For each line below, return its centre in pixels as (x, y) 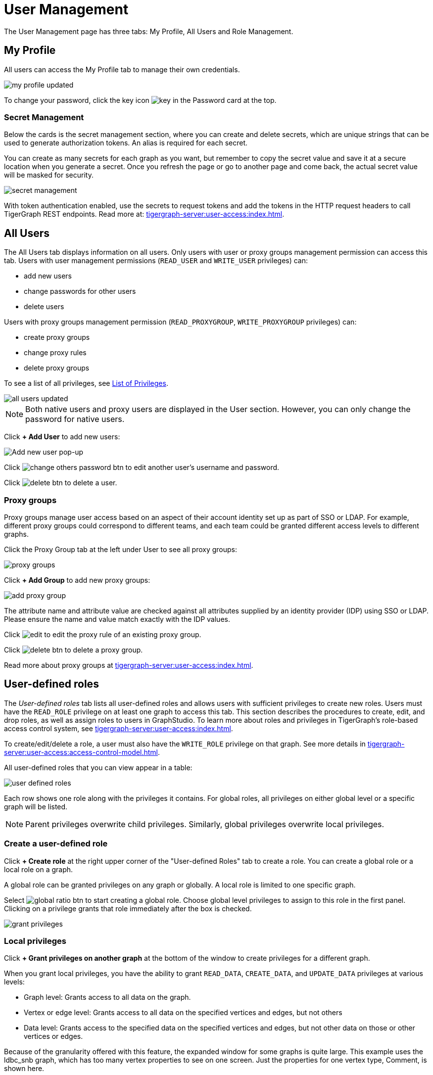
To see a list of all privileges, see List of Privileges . (86, 383)
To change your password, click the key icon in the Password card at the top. (140, 100)
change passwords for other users (80, 291)
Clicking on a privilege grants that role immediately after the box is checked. (128, 908)
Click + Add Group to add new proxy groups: (77, 580)
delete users (44, 307)
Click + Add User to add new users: (62, 437)
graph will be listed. (36, 806)
